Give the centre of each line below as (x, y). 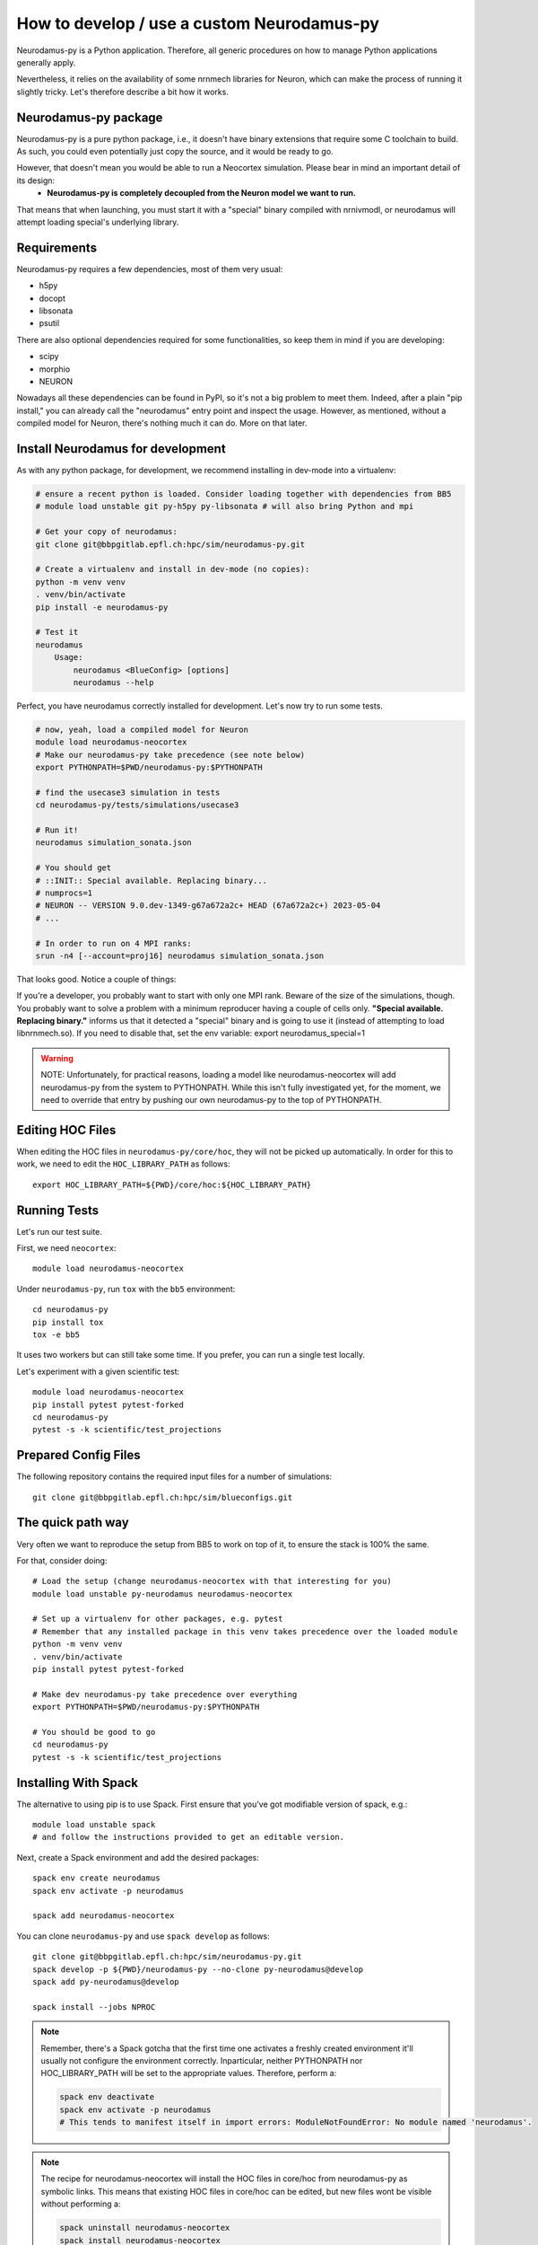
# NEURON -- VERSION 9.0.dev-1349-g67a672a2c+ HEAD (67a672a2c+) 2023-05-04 (208, 906)
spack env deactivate (107, 2097)
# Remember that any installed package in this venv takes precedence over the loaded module (245, 1631)
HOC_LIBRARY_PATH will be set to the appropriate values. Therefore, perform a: (189, 2073)
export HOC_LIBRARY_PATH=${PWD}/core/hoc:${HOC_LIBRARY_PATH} (172, 1184)
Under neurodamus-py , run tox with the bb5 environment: (126, 1289)
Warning (57, 1058)
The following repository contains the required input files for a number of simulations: (174, 1476)
